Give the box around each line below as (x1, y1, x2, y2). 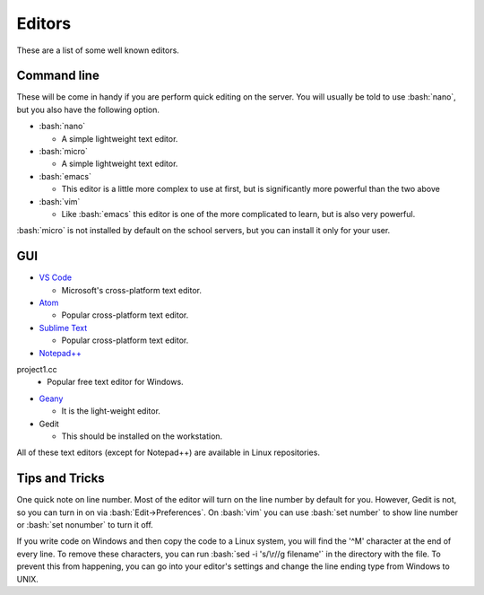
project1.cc (16, 364, 57, 374)
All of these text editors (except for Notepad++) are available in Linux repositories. (16, 447, 320, 458)
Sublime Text (39, 322, 88, 333)
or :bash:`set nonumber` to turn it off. (16, 520, 154, 530)
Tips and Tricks (16, 471, 105, 486)
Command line (16, 68, 100, 83)
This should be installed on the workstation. (61, 431, 223, 442)
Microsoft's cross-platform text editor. (61, 284, 202, 295)
